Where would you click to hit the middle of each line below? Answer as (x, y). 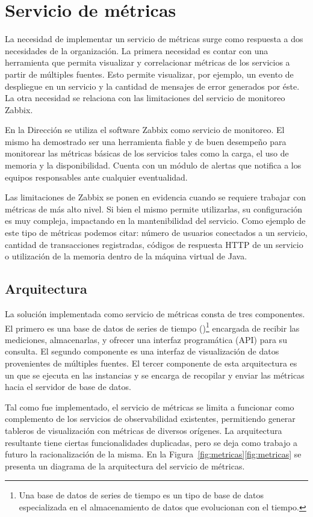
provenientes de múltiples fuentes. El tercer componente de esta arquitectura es (151, 363)
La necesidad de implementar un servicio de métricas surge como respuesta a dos (154, 39)
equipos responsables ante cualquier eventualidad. (96, 177)
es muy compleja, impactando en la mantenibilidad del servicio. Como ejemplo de (155, 221)
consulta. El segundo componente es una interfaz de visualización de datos (142, 351)
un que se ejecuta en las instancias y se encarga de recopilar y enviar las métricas (155, 375)
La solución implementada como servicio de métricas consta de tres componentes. (155, 314)
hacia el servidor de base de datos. (68, 387)
